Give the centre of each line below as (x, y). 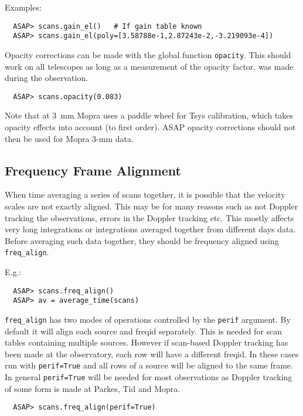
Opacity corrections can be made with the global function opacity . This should (148, 54)
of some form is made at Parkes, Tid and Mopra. (93, 388)
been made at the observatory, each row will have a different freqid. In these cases (152, 354)
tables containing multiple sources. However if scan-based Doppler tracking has (147, 342)
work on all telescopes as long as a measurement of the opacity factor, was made (149, 66)
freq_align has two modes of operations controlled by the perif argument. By (148, 319)
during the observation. (47, 78)
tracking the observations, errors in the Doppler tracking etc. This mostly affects (149, 217)
